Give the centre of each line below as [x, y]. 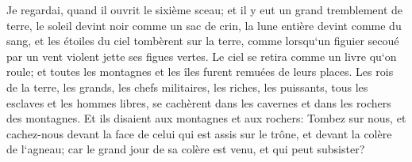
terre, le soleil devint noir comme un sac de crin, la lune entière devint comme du [204, 25]
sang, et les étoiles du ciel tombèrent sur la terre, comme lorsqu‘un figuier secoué [203, 41]
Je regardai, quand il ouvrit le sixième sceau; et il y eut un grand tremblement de [205, 9]
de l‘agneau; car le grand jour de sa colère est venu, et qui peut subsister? [186, 149]
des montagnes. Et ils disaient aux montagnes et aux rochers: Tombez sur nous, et [206, 118]
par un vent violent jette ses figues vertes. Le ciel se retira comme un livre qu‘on [202, 56]
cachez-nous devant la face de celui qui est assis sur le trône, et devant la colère [199, 133]
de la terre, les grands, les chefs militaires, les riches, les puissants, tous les [187, 87]
